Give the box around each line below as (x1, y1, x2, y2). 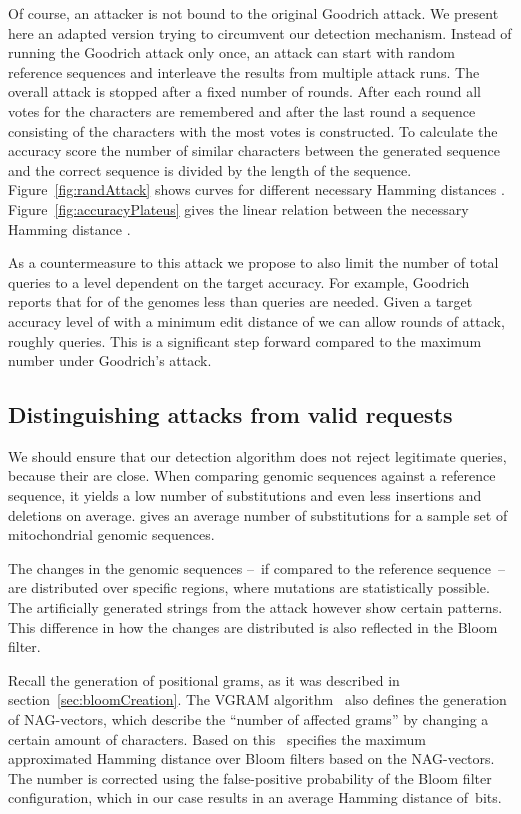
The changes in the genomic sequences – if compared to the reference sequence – (8, 557, 505, 578)
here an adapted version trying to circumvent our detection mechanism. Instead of (8, 22, 512, 43)
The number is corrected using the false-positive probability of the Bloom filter (8, 767, 492, 788)
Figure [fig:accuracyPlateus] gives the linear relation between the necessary (8, 198, 469, 219)
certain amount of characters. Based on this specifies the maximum (8, 728, 426, 749)
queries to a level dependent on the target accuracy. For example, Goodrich (8, 271, 470, 292)
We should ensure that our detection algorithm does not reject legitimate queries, (8, 445, 507, 466)
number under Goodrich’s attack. (8, 350, 212, 371)
